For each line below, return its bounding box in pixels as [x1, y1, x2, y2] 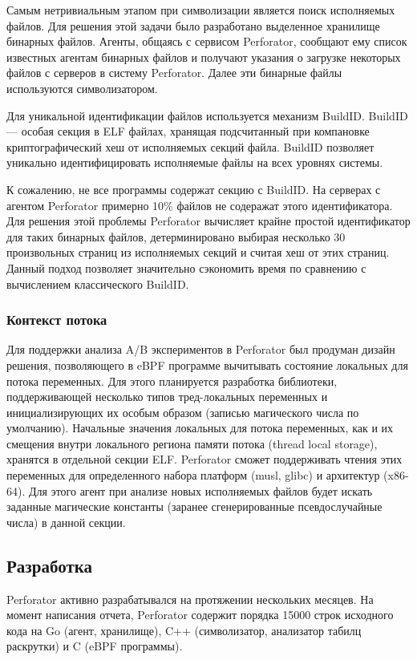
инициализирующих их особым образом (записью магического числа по [6, 403, 359, 420]
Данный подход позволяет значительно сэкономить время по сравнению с [6, 259, 366, 276]
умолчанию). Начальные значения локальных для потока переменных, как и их [6, 419, 394, 436]
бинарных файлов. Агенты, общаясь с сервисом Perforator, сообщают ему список [6, 33, 407, 50]
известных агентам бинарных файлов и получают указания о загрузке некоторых [6, 48, 401, 65]
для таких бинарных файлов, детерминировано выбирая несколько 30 [6, 228, 346, 245]
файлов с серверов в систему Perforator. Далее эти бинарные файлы [6, 64, 342, 81]
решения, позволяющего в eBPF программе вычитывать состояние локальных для [6, 356, 408, 373]
